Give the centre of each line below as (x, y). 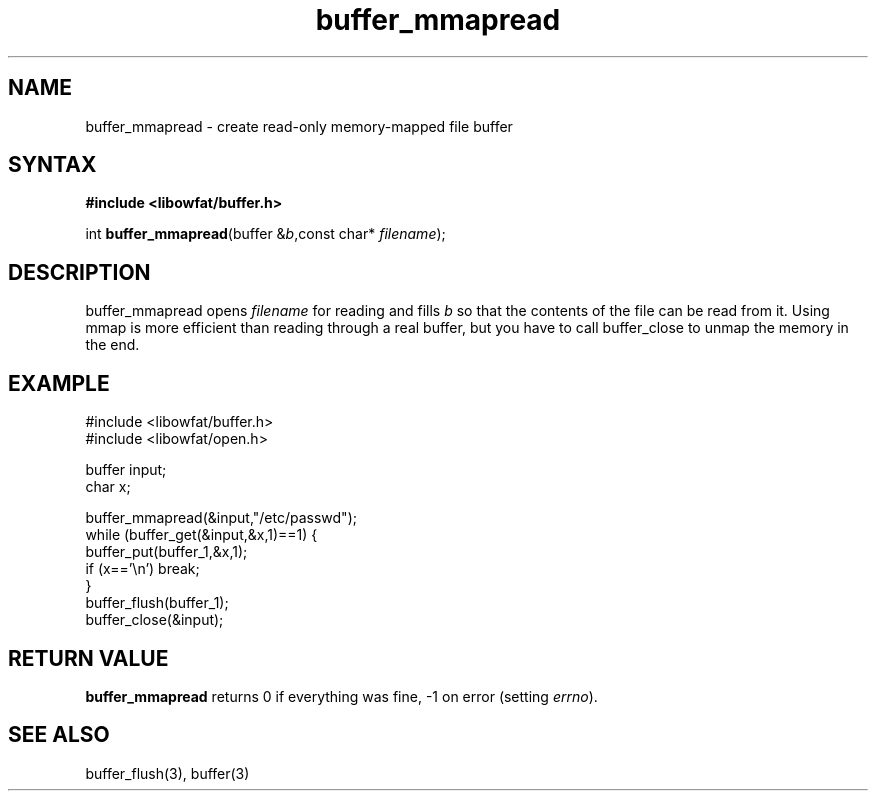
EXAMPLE (59, 383)
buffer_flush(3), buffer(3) (167, 773)
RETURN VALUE (88, 658)
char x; (108, 487)
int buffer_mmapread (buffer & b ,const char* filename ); (265, 234)
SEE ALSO (59, 735)
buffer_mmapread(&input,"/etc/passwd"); (221, 518)
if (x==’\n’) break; (142, 569)
